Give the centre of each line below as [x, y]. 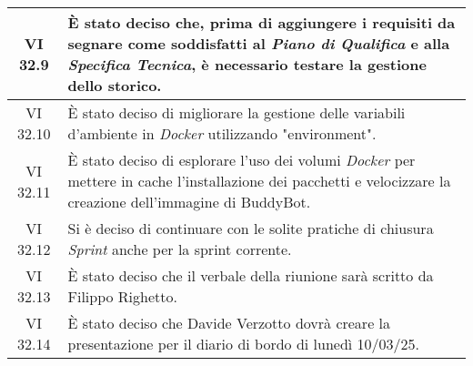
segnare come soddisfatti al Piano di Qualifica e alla [259, 43]
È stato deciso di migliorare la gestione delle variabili [236, 112]
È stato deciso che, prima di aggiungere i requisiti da [262, 22]
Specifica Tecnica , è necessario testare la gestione [247, 64]
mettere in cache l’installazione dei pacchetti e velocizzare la [259, 181]
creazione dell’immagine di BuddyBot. [189, 202]
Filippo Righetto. [122, 296]
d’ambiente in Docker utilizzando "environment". [222, 133]
